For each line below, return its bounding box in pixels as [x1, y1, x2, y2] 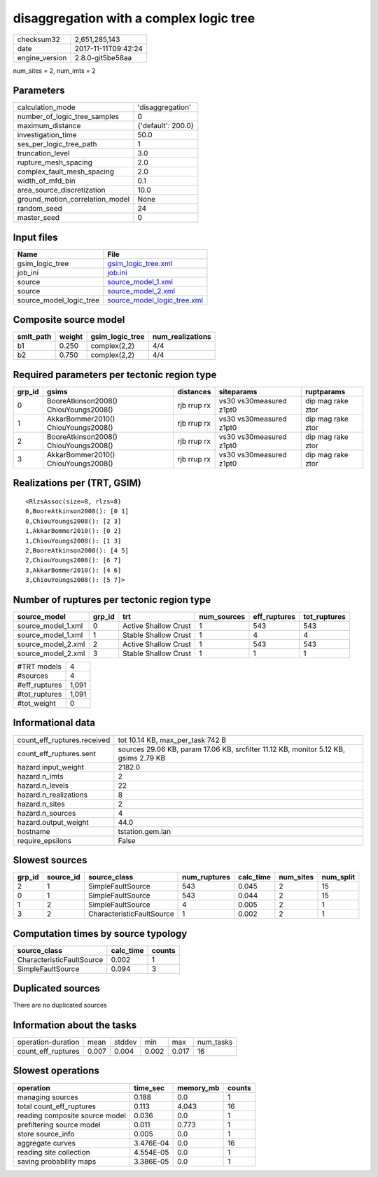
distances [177, 387, 211, 396]
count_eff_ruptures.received [17, 735, 111, 745]
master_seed [17, 213, 59, 223]
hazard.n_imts [17, 771, 64, 781]
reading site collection [17, 1147, 90, 1157]
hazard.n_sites [17, 799, 66, 809]
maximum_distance [17, 121, 81, 131]
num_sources [199, 612, 245, 622]
